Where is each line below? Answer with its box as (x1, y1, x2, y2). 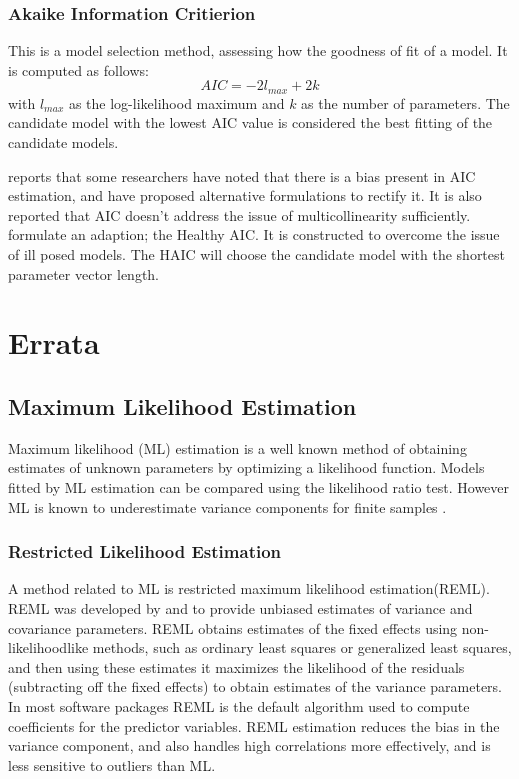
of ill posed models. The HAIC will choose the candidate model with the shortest (8, 244, 505, 265)
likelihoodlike (8, 637, 89, 658)
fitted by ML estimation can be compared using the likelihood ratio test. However (8, 476, 510, 497)
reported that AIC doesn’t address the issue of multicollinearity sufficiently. (8, 204, 471, 225)
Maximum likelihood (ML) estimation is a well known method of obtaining (8, 437, 467, 458)
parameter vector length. (8, 263, 160, 284)
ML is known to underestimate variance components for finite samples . (8, 496, 447, 517)
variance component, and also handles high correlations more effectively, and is (8, 735, 491, 756)
